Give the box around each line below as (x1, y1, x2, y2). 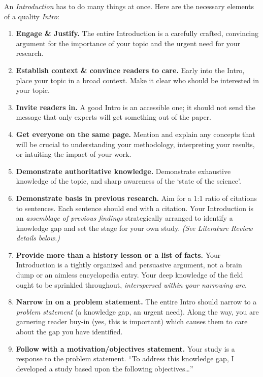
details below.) (16, 232, 60, 243)
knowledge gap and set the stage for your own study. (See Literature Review (16, 222, 253, 233)
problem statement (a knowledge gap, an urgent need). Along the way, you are (16, 306, 259, 317)
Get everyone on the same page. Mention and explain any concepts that (16, 128, 255, 139)
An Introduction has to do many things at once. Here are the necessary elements (4, 1, 254, 11)
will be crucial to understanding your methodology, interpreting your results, (16, 139, 255, 149)
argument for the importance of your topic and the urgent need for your (16, 38, 241, 48)
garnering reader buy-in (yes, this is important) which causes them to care (16, 316, 248, 327)
